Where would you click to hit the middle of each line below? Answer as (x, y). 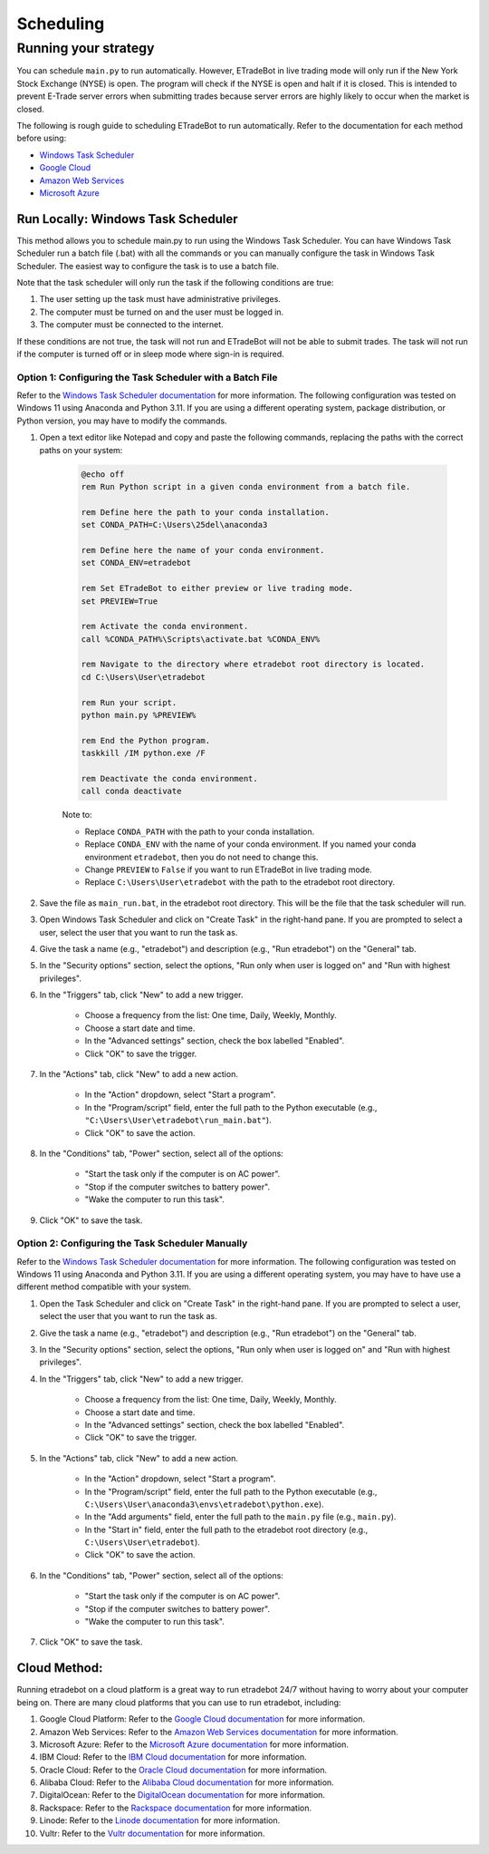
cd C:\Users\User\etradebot (143, 677)
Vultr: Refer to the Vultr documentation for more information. (152, 1833)
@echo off (103, 474)
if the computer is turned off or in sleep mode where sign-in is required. (150, 354)
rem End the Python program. (146, 740)
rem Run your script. (129, 702)
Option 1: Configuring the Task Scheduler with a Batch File (147, 377)
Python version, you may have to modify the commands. (122, 421)
